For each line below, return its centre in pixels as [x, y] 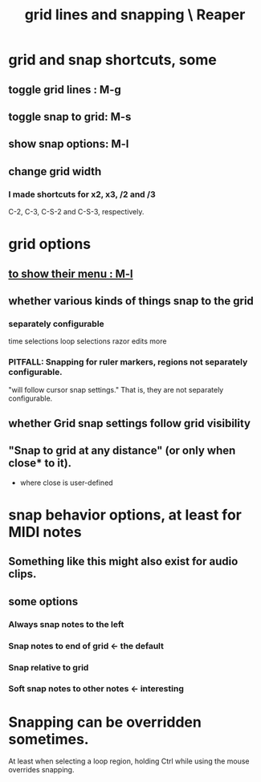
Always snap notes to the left [66, 624]
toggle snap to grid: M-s [70, 117]
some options [43, 601]
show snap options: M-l [69, 144]
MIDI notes [45, 532]
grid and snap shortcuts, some [112, 60]
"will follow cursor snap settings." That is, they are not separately [116, 389]
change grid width [55, 171]
